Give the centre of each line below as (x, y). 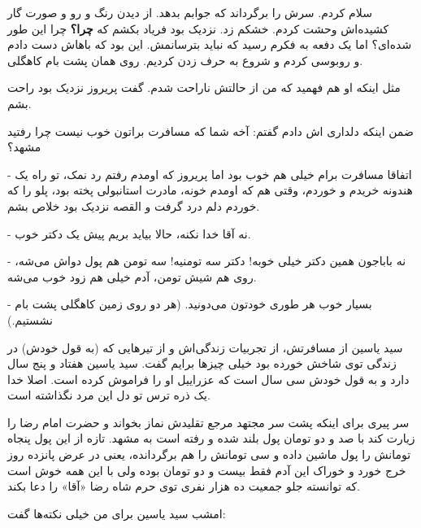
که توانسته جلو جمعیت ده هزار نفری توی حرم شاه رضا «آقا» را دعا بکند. (184, 486)
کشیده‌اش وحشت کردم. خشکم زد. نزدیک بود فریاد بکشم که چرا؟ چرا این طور (198, 28)
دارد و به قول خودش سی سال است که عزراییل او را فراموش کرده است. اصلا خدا (208, 379)
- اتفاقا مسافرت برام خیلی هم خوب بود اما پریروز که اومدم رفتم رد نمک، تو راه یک (210, 174)
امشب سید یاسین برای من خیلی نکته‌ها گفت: (117, 513)
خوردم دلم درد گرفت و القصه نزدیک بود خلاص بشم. (134, 205)
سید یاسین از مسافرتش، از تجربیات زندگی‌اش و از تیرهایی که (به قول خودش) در (205, 347)
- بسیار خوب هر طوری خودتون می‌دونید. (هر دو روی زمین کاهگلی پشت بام (190, 304)
